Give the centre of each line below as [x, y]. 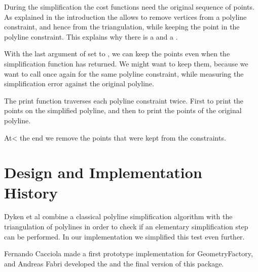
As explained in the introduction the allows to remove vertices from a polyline [125, 16]
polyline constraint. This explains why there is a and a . [91, 36]
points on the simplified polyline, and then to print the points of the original [123, 110]
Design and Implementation [103, 172]
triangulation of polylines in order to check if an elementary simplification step [126, 227]
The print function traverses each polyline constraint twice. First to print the [124, 100]
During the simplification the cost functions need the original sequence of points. [129, 7]
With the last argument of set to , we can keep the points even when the [117, 54]
